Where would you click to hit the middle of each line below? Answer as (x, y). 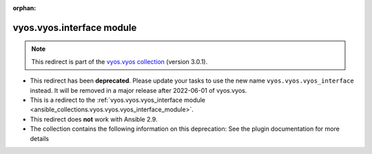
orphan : (24, 8)
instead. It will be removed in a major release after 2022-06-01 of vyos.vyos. (138, 90)
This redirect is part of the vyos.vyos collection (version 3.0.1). (120, 61)
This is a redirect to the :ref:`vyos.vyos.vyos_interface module (118, 100)
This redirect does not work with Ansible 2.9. (94, 119)
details (40, 138)
